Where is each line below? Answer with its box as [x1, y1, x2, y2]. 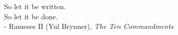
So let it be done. [4, 11, 58, 21]
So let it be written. [4, 1, 66, 11]
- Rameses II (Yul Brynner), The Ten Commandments [4, 21, 174, 31]
